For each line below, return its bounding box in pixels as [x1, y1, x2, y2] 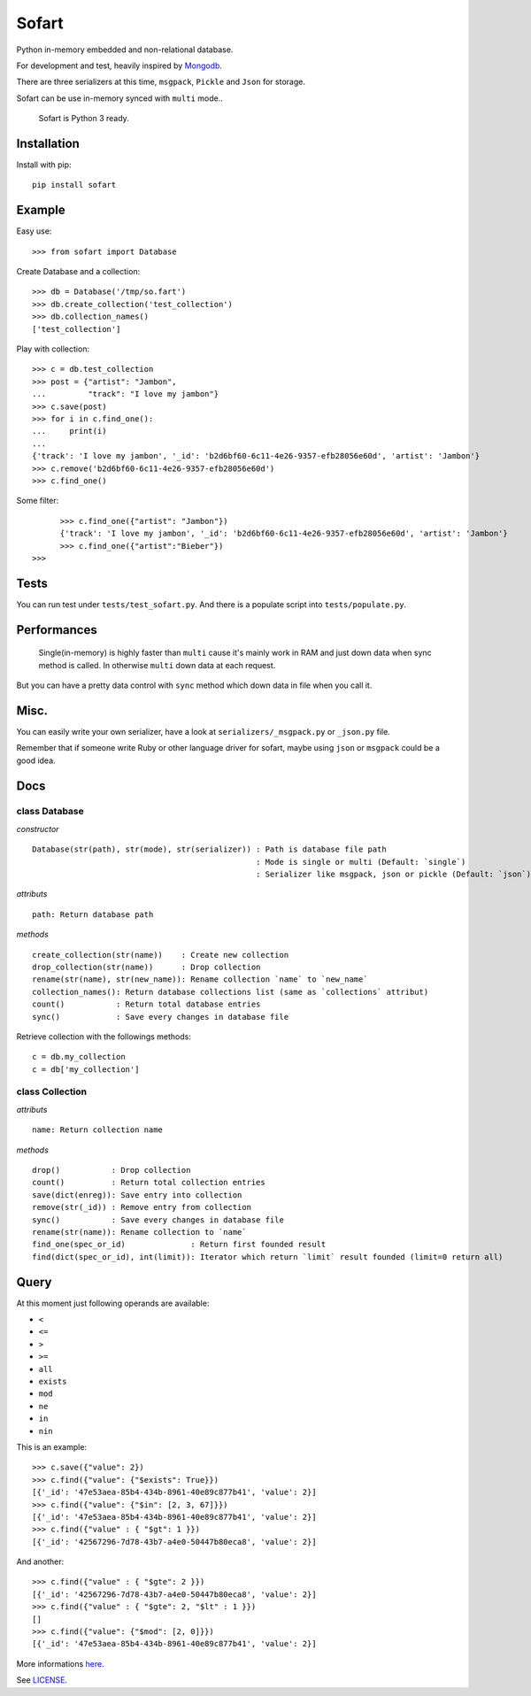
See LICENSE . [16, 1675, 68, 1685]
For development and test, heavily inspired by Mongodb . [16, 60, 223, 71]
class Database [16, 806, 84, 818]
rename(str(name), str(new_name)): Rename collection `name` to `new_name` [32, 975, 368, 984]
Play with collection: [16, 343, 90, 354]
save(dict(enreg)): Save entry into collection [32, 1190, 242, 1199]
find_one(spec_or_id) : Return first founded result [32, 1239, 327, 1250]
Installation [16, 135, 80, 150]
